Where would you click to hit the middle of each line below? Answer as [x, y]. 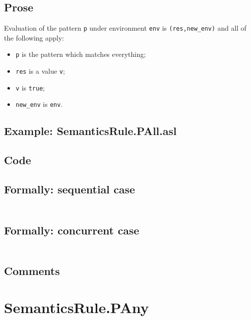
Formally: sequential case [70, 189]
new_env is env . [39, 104]
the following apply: [34, 37]
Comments [32, 271]
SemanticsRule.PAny [77, 307]
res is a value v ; [40, 71]
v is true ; [30, 87]
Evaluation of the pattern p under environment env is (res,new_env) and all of [125, 28]
